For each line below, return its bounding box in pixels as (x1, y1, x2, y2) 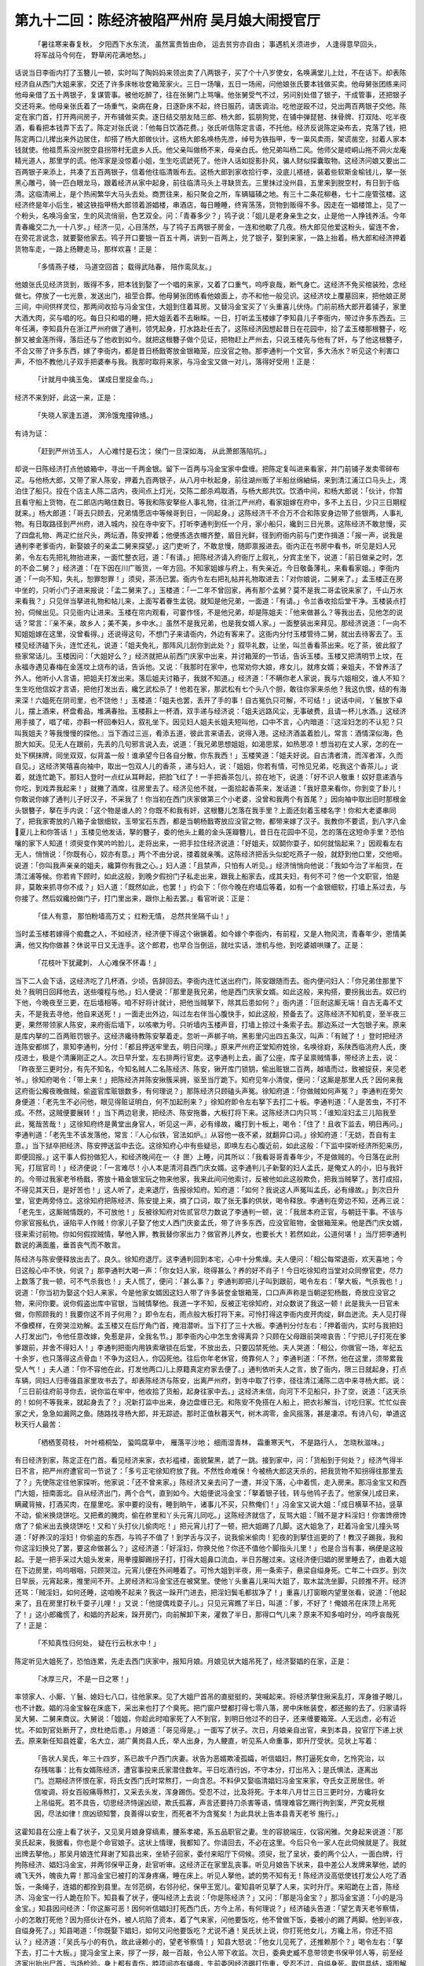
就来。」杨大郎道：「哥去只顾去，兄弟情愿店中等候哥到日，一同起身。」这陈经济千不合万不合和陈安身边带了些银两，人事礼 (14, 508, 404, 517)
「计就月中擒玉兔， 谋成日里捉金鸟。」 (34, 374, 157, 385)
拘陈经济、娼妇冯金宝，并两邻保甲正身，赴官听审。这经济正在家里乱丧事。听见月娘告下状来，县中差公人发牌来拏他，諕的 (14, 1860, 407, 1869)
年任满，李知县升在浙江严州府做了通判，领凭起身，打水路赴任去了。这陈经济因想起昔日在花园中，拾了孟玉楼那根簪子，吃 (14, 323, 407, 333)
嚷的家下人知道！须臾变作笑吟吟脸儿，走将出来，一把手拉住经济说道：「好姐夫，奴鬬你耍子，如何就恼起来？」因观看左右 (14, 838, 404, 848)
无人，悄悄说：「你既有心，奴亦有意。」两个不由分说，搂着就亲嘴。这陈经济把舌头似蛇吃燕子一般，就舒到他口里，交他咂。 (14, 849, 407, 859)
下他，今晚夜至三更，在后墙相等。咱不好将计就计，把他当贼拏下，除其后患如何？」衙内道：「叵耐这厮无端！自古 (14, 998, 376, 1007)
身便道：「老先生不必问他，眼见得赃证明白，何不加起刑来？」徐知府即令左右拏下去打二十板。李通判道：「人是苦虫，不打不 (14, 1097, 407, 1106)
